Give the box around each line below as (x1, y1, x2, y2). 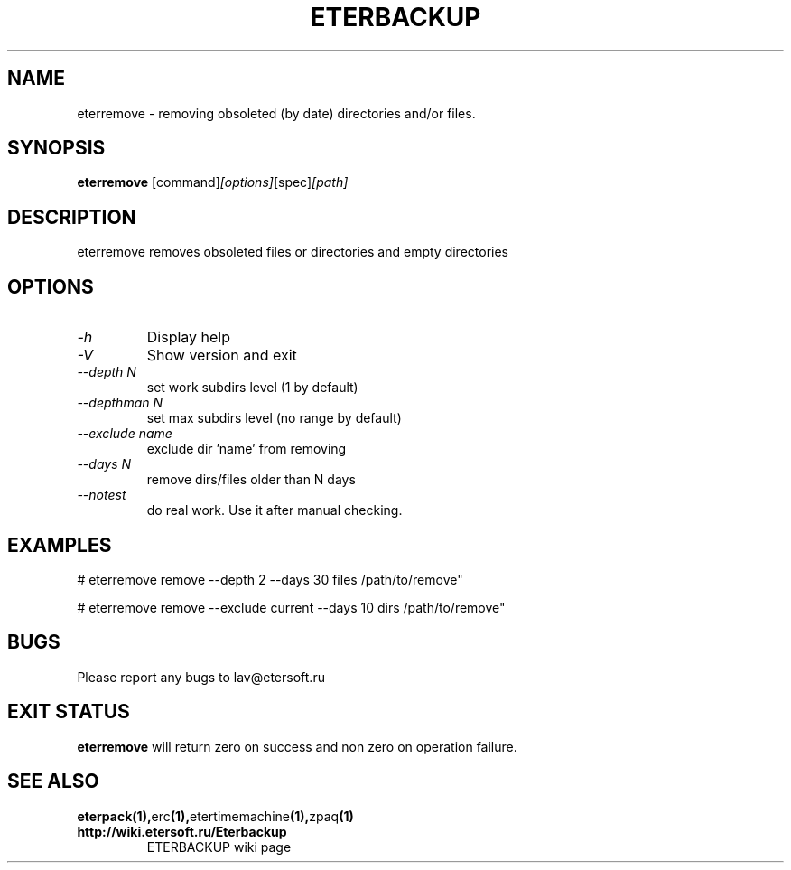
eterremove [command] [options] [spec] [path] (77, 174, 349, 191)
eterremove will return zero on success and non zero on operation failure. (77, 738, 517, 754)
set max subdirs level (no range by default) (146, 410, 402, 426)
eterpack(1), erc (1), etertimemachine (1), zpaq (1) (77, 808, 354, 824)
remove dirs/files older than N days (146, 472, 356, 488)
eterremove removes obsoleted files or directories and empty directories (77, 244, 509, 260)
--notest (77, 487, 126, 503)
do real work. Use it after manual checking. (146, 502, 403, 519)
